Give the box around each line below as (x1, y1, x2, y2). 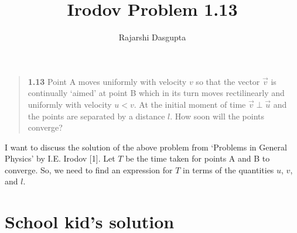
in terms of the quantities (183, 163, 274, 176)
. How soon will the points (170, 109, 265, 122)
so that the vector (196, 75, 260, 87)
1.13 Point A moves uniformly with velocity (28, 75, 187, 87)
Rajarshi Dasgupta (118, 31, 186, 43)
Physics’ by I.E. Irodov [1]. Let (5, 152, 115, 165)
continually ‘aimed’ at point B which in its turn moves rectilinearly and (28, 87, 285, 99)
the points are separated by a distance (28, 109, 165, 122)
